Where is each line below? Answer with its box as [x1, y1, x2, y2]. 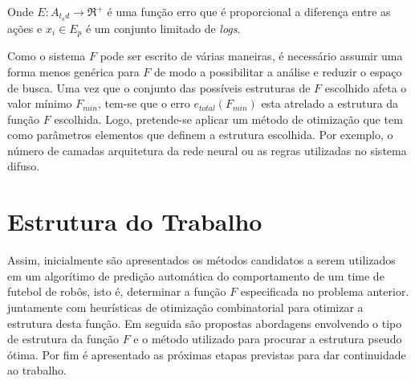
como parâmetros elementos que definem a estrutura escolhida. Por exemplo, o [7, 126, 393, 143]
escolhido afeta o [324, 79, 407, 96]
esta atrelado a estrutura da [261, 95, 399, 112]
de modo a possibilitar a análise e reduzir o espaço [154, 63, 402, 80]
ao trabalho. [7, 362, 67, 379]
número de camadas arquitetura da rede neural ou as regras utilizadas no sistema [7, 141, 407, 158]
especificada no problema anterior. [240, 283, 409, 300]
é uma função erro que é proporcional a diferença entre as [107, 3, 391, 19]
